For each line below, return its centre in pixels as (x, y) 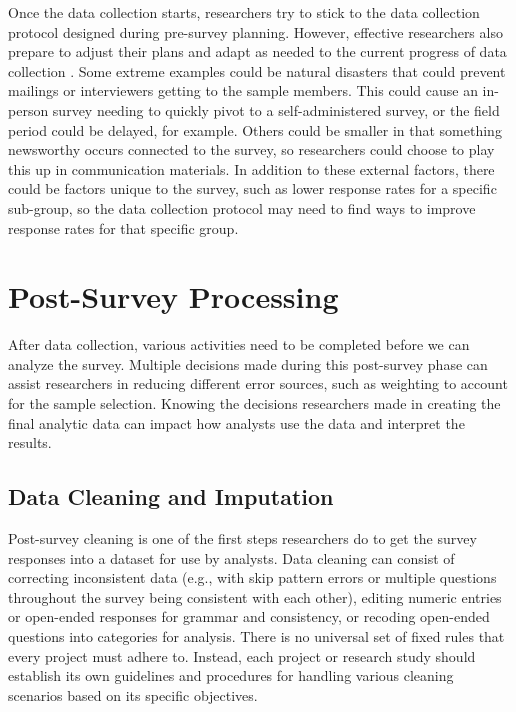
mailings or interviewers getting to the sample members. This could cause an (243, 90)
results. (30, 442)
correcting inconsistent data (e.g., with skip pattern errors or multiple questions (252, 577)
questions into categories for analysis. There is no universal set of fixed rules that (256, 635)
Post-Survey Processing (173, 296)
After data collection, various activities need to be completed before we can (239, 344)
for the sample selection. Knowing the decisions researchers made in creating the (254, 403)
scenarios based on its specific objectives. (133, 694)
